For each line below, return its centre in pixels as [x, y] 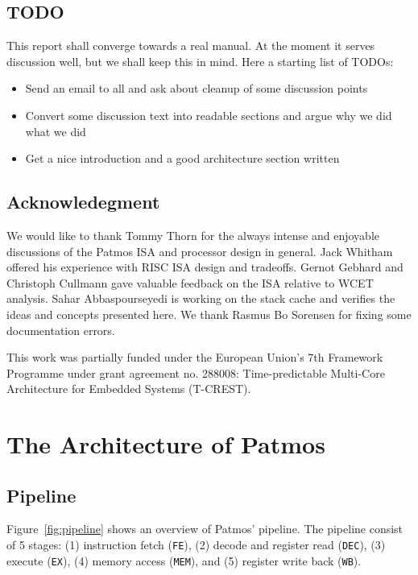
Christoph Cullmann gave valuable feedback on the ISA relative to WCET [190, 282]
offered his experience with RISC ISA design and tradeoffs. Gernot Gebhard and [205, 267]
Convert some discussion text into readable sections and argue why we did [209, 115]
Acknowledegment [83, 202]
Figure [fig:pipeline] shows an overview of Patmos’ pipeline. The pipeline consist [205, 529]
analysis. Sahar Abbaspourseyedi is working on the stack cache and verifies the [201, 298]
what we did [56, 131]
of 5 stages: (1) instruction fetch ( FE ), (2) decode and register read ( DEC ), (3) [196, 545]
